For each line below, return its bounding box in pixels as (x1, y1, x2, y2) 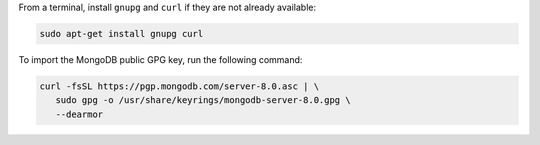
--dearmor (55, 108, 104, 120)
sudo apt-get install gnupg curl (39, 28, 204, 39)
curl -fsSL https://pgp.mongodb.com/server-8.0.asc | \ (39, 80, 320, 92)
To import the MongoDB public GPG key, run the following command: (18, 53, 303, 65)
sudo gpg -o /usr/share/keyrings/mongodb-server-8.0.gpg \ (55, 95, 351, 106)
